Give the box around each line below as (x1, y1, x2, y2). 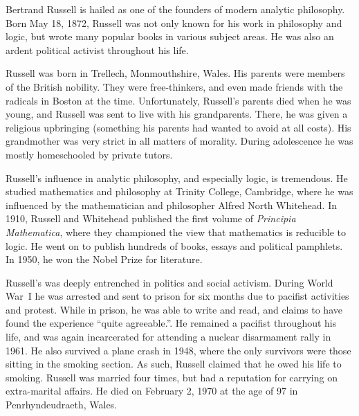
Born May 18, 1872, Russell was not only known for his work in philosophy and (6, 15, 342, 30)
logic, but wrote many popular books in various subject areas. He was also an (6, 29, 334, 44)
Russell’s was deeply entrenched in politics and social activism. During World (6, 275, 333, 289)
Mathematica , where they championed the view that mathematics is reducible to (6, 224, 346, 239)
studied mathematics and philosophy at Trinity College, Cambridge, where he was (6, 184, 353, 199)
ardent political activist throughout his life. (6, 42, 189, 57)
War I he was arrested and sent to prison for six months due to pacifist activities (6, 289, 349, 303)
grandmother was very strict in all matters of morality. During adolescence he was (6, 134, 353, 148)
